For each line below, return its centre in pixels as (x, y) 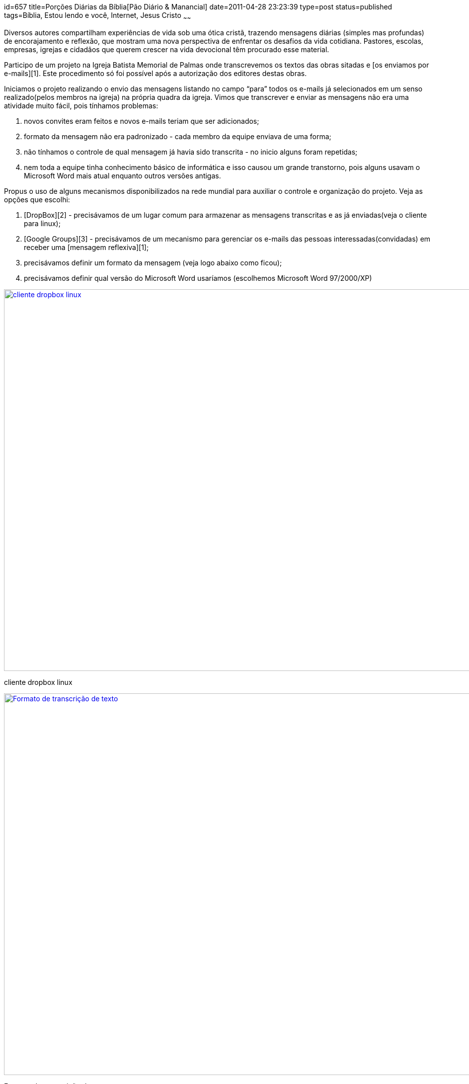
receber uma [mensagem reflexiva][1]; (86, 247)
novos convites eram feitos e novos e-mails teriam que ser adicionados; (142, 121)
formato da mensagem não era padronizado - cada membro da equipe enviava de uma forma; (178, 136)
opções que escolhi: (37, 199)
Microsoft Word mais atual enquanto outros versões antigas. (122, 175)
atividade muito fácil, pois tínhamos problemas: (81, 105)
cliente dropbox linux (38, 682)
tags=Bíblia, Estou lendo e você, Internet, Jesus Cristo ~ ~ (98, 16)
